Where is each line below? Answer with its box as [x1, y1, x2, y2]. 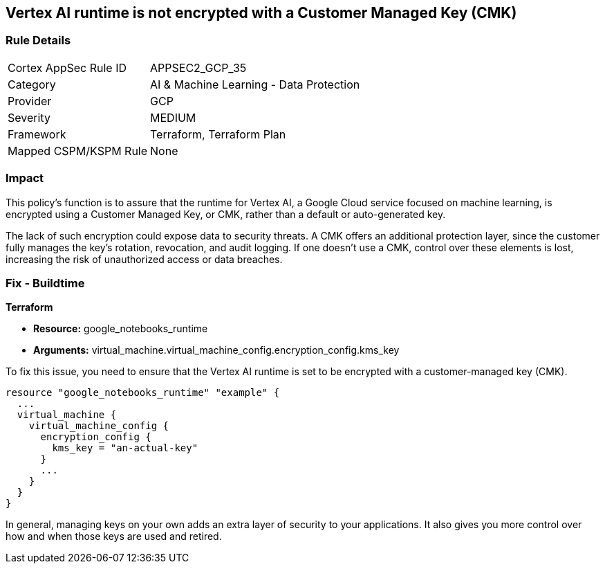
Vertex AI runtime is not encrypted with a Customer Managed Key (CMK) [6, 4, 517, 21]
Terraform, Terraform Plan [150, 127, 286, 141]
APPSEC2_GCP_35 [150, 60, 247, 75]
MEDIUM [150, 110, 196, 125]
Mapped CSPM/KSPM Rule [8, 143, 148, 158]
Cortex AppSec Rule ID [8, 60, 127, 75]
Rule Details [6, 33, 71, 48]
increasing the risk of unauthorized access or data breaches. [6, 253, 283, 265]
